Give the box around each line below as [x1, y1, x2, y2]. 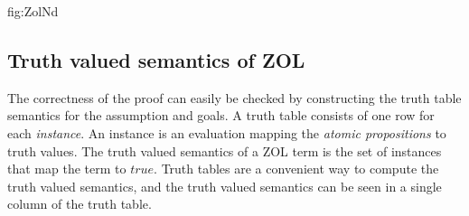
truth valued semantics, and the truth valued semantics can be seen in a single [7, 176, 442, 195]
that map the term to [7, 159, 127, 178]
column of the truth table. [7, 194, 152, 213]
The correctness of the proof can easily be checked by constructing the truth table [7, 88, 462, 107]
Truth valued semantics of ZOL [7, 45, 305, 73]
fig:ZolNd [7, 2, 59, 20]
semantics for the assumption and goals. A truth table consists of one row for [7, 106, 435, 125]
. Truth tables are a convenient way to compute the [154, 159, 439, 178]
